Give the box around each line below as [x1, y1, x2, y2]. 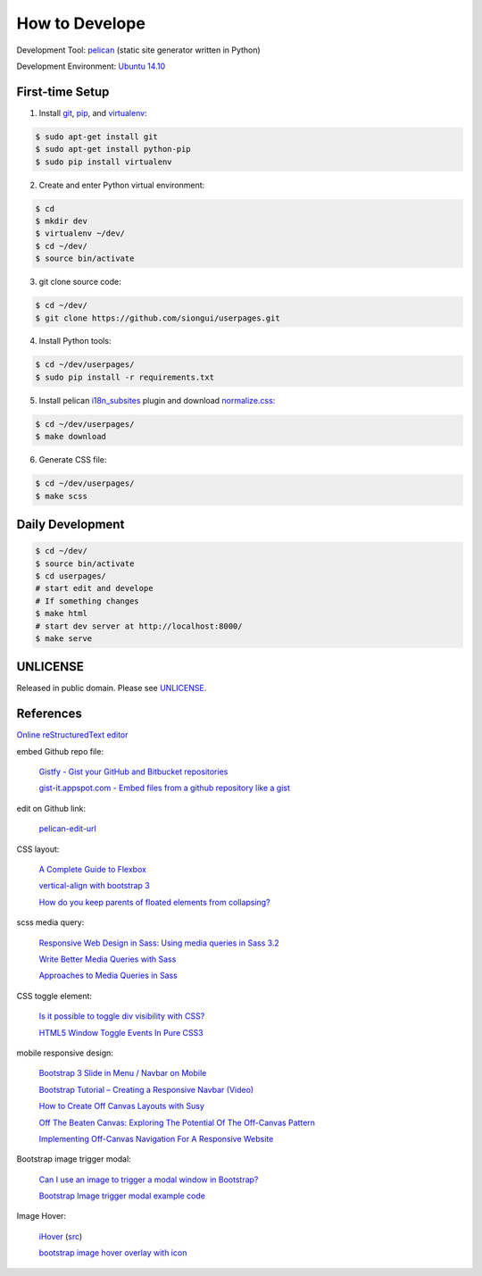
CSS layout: [16, 844, 60, 855]
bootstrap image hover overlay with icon [38, 1247, 187, 1258]
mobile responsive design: [16, 1047, 113, 1058]
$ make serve [35, 633, 93, 643]
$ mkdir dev [35, 215, 88, 226]
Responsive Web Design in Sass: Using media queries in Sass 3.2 [38, 938, 280, 948]
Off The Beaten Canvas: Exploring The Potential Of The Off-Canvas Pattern [38, 1117, 316, 1128]
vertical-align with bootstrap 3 [38, 880, 151, 891]
